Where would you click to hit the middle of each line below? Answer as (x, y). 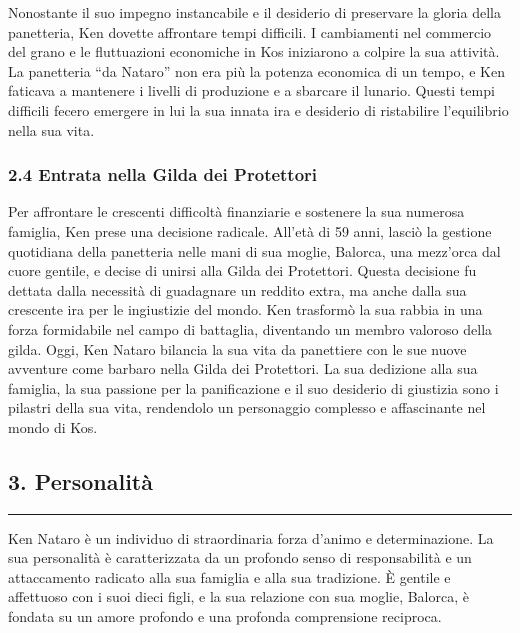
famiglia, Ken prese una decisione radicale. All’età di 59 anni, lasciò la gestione (250, 230)
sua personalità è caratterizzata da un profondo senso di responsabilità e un (240, 557)
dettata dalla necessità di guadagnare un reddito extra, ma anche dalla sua (237, 289)
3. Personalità (80, 480)
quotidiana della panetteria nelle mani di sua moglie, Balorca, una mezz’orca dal (254, 250)
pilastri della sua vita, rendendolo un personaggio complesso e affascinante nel (247, 407)
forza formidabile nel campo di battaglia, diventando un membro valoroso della (250, 328)
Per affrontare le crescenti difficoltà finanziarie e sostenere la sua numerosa (236, 211)
